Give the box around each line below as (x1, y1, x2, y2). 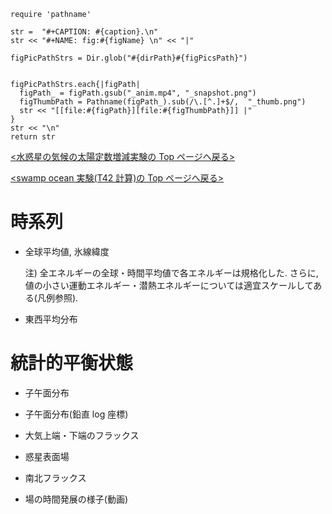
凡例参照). (36, 291, 79, 304)
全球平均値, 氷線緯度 (24, 245, 110, 257)
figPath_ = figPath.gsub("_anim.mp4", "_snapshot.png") (19, 88, 257, 98)
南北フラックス (24, 471, 87, 484)
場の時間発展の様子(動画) (24, 493, 129, 505)
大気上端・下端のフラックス (24, 429, 140, 441)
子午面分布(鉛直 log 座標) (24, 408, 129, 420)
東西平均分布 (24, 313, 78, 325)
